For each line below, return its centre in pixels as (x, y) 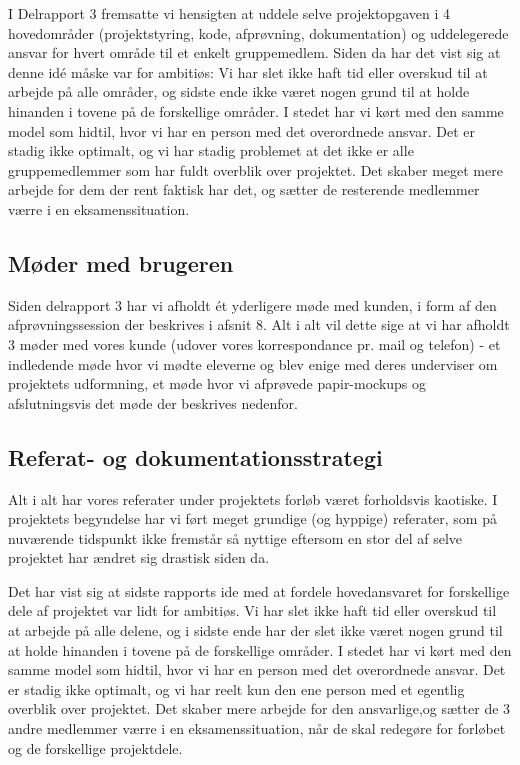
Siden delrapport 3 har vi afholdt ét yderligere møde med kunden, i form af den (252, 304)
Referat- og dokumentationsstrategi (195, 456)
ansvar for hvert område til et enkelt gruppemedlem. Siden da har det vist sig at (254, 52)
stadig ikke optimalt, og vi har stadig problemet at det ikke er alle (211, 150)
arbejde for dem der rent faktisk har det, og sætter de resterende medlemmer (244, 189)
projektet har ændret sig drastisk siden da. (139, 557)
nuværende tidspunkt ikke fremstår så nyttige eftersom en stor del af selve (235, 537)
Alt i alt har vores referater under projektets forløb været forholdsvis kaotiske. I (253, 498)
